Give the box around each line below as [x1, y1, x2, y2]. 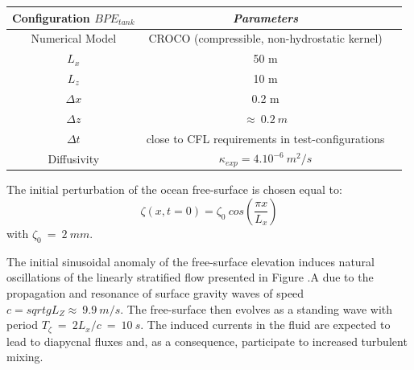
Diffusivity [48, 150, 100, 166]
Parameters [233, 9, 299, 26]
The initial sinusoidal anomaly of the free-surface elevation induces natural [6, 253, 375, 269]
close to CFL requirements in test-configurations [146, 129, 385, 146]
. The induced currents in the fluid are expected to [140, 316, 391, 333]
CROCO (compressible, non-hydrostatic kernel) [148, 30, 383, 47]
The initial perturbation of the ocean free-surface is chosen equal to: [6, 181, 342, 198]
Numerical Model [31, 30, 117, 47]
